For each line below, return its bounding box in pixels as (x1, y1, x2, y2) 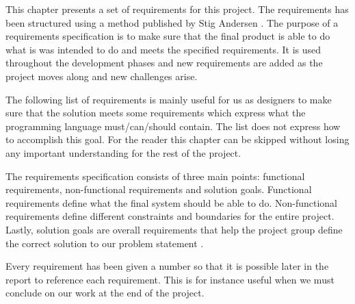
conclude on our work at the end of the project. (5, 286, 205, 300)
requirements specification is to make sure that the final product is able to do (5, 29, 330, 43)
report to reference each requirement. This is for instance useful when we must (5, 272, 334, 286)
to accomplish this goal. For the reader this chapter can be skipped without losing (5, 132, 350, 147)
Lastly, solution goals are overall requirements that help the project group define (5, 222, 343, 236)
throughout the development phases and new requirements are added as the (5, 55, 323, 70)
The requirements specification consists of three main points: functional (5, 168, 305, 183)
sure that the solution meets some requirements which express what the (5, 105, 306, 120)
